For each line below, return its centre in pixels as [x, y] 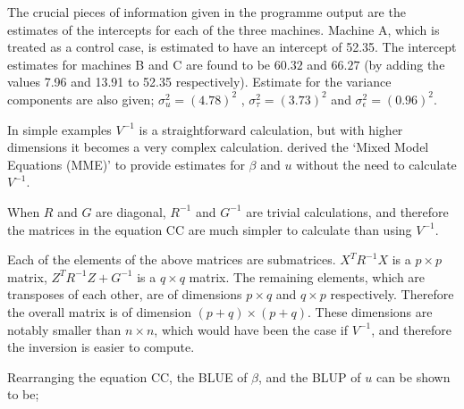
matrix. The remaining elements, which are [307, 276]
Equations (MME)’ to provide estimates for [126, 164]
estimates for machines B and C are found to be [139, 64]
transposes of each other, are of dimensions [125, 294]
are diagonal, [131, 211]
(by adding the [405, 64]
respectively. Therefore [392, 294]
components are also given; [81, 99]
